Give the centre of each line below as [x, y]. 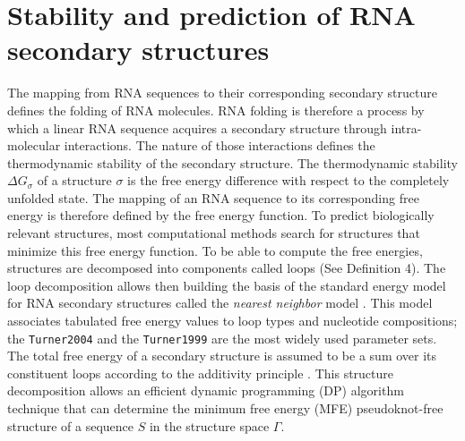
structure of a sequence [70, 425]
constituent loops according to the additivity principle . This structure [201, 373]
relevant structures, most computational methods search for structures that [214, 233]
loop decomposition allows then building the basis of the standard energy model [227, 285]
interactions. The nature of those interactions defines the [220, 145]
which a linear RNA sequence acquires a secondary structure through [197, 127]
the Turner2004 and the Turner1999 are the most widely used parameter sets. [222, 338]
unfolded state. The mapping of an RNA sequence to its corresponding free [213, 197]
